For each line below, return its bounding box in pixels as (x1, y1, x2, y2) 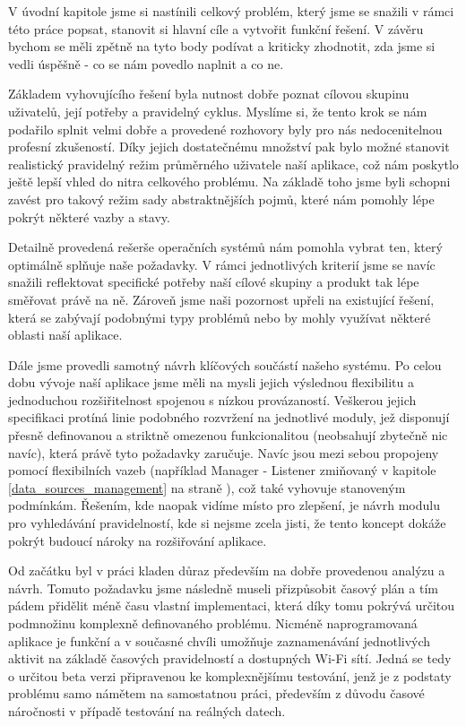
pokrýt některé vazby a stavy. (8, 207, 170, 226)
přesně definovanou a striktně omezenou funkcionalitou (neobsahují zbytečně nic (8, 426, 448, 445)
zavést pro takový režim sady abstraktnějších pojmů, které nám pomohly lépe (8, 189, 435, 208)
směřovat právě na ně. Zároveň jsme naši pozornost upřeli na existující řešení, (8, 290, 435, 308)
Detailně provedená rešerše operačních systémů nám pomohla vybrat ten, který (8, 238, 443, 256)
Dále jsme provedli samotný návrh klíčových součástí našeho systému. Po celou (8, 355, 442, 374)
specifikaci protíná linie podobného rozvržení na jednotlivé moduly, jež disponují (8, 408, 450, 427)
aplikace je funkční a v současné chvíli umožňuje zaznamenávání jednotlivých (8, 631, 431, 650)
